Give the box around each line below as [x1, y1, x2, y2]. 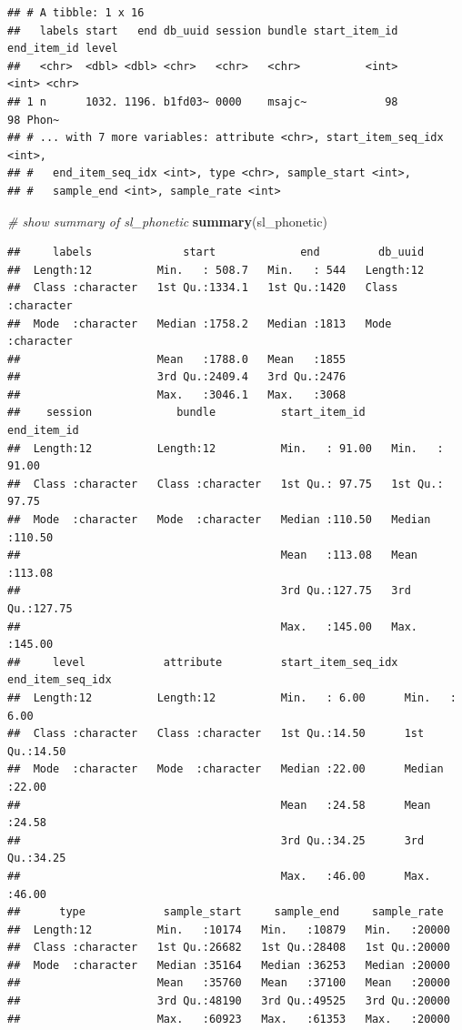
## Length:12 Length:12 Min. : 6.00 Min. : [7, 691, 457, 704]
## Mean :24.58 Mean [7, 798, 431, 812]
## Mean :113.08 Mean [7, 549, 418, 562]
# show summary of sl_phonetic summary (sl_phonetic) [7, 211, 327, 230]
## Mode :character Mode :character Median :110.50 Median [7, 513, 431, 527]
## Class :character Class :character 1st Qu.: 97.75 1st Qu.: [7, 477, 444, 490]
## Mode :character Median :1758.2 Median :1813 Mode [7, 317, 392, 330]
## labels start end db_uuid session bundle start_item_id [7, 24, 398, 37]
